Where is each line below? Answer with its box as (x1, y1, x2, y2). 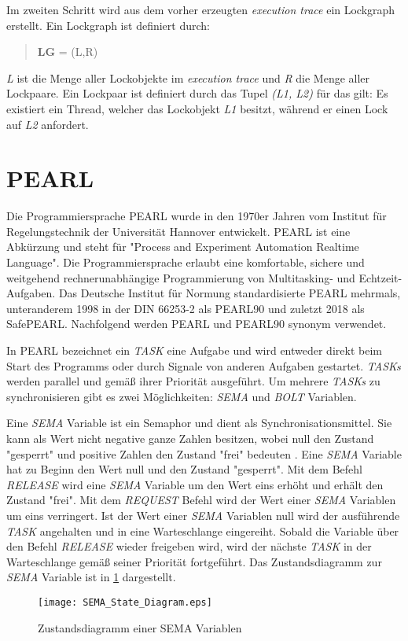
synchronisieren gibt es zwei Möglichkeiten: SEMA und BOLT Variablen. (6, 388, 357, 404)
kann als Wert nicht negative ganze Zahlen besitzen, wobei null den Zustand (6, 430, 374, 446)
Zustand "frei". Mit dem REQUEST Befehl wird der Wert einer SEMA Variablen (6, 492, 396, 508)
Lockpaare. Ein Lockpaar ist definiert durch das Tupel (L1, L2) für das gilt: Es (6, 85, 388, 101)
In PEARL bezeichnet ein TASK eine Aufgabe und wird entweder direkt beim (6, 342, 382, 359)
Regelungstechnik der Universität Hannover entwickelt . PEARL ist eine (6, 223, 351, 239)
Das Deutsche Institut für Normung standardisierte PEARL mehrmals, (58, 285, 401, 301)
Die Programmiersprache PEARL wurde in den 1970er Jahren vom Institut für (6, 208, 387, 224)
